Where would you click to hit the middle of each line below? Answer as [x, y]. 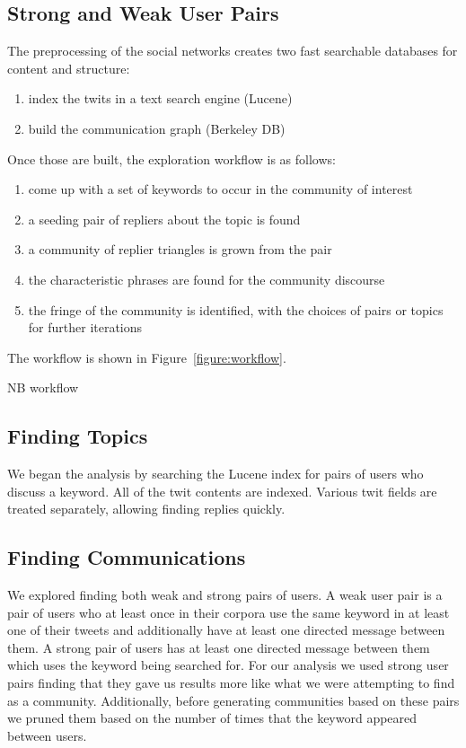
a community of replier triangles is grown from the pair [180, 249]
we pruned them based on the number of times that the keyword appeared [212, 718]
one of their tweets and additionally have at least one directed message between [226, 630]
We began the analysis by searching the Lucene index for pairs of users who [215, 474]
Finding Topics [78, 436]
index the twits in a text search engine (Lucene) [160, 98]
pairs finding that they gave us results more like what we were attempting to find [231, 683]
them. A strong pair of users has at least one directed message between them [219, 647]
